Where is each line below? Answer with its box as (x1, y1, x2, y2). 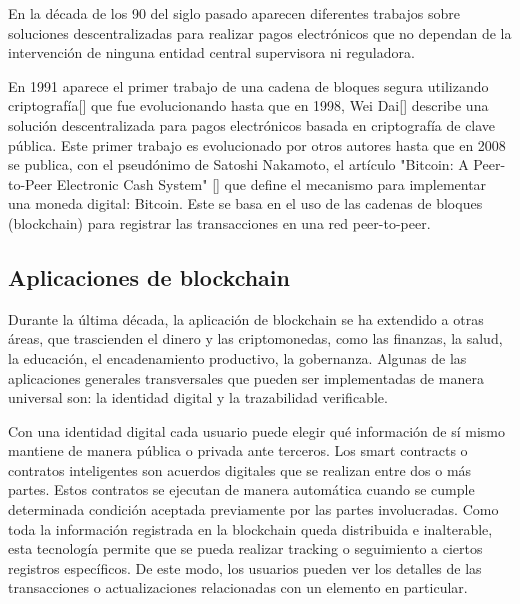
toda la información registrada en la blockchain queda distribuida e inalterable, (8, 518, 493, 539)
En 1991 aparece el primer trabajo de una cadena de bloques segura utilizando (8, 75, 489, 96)
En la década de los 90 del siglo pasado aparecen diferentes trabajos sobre (8, 3, 460, 23)
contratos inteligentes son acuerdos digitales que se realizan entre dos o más (8, 459, 472, 480)
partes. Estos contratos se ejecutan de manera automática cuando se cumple (8, 479, 475, 500)
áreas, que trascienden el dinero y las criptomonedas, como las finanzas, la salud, (8, 328, 503, 349)
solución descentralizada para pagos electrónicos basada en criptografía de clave (8, 114, 496, 135)
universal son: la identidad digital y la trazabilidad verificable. (8, 387, 388, 408)
